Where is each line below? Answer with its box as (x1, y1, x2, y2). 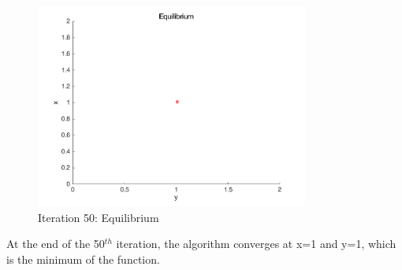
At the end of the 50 (6, 235, 105, 252)
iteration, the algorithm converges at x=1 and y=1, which (116, 235, 396, 252)
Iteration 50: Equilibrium (38, 209, 159, 225)
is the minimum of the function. (6, 251, 160, 268)
